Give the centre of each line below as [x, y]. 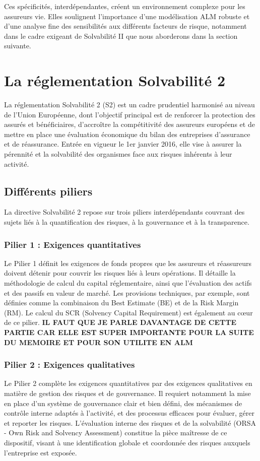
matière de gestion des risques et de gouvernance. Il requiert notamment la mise [127, 393]
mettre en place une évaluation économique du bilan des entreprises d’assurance [127, 134]
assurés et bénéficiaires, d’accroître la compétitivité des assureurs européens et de [129, 124]
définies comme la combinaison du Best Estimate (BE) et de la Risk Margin [121, 303]
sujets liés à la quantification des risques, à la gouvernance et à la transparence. [127, 222]
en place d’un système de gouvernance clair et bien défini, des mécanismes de [123, 403]
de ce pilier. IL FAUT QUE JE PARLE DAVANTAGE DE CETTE [120, 322]
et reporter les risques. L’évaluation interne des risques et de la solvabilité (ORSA [130, 422]
